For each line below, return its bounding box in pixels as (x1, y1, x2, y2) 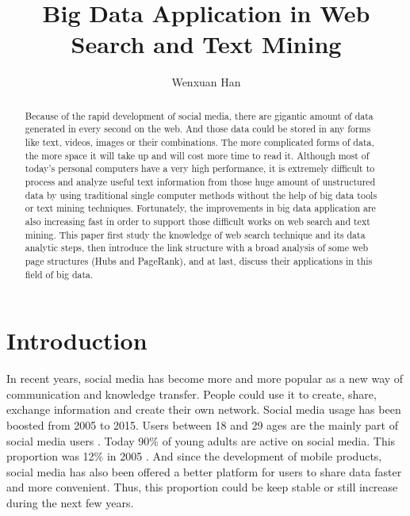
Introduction (6, 324, 148, 357)
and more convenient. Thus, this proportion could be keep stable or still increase (6, 479, 398, 495)
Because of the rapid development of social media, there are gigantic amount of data (25, 109, 374, 122)
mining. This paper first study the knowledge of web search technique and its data (25, 227, 366, 241)
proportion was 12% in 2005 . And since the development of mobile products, (6, 448, 382, 464)
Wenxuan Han (171, 74, 241, 90)
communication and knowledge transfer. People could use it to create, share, (6, 385, 377, 402)
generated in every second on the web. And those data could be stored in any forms (25, 122, 371, 136)
